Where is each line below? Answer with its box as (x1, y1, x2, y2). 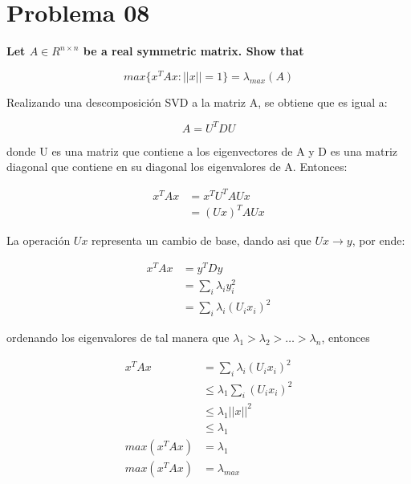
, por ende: (352, 232, 405, 249)
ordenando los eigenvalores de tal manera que (6, 329, 230, 346)
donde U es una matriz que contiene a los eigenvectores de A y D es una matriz (6, 142, 398, 159)
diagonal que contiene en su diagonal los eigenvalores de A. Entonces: (6, 158, 348, 175)
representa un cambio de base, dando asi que (92, 232, 311, 249)
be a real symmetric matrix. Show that (83, 43, 304, 59)
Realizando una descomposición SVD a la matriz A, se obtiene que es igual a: (6, 93, 388, 110)
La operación (6, 232, 71, 249)
